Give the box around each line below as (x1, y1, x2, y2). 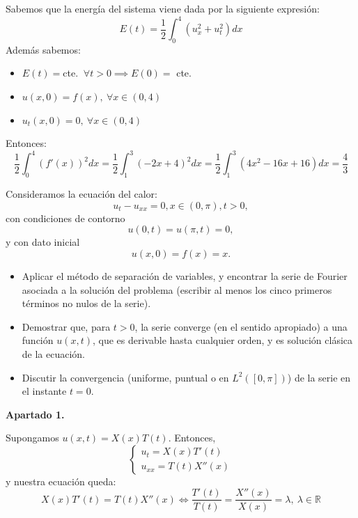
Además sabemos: (6, 42, 81, 56)
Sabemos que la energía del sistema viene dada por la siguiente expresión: (6, 1, 320, 15)
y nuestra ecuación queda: (6, 473, 116, 488)
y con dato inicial (6, 235, 80, 249)
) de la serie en (287, 370, 351, 384)
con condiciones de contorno (6, 210, 125, 225)
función (22, 333, 54, 347)
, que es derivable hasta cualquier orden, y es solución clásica (93, 333, 353, 347)
